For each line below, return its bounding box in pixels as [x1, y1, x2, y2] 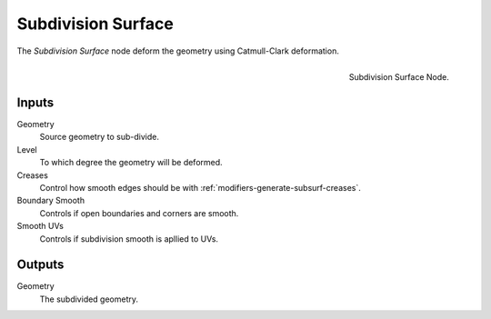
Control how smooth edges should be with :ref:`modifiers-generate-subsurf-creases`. [39, 182, 361, 193]
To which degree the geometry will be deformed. [39, 157, 223, 168]
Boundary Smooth [16, 195, 85, 206]
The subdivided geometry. [39, 294, 139, 304]
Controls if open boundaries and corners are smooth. [39, 207, 239, 218]
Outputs [16, 257, 65, 273]
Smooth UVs [16, 221, 64, 232]
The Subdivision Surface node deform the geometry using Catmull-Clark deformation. [16, 45, 340, 56]
